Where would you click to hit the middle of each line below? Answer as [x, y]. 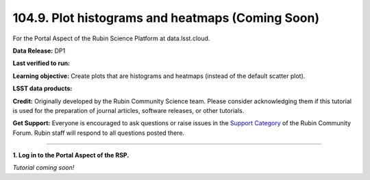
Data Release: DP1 [39, 51]
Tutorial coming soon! [44, 168]
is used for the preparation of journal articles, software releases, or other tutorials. [128, 110]
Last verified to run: [41, 63]
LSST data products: [42, 88]
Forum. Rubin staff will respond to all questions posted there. [99, 133]
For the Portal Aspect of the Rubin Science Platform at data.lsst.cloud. [111, 38]
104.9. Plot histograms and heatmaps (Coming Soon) [166, 18]
